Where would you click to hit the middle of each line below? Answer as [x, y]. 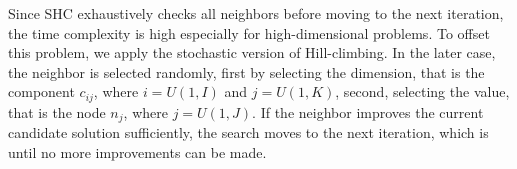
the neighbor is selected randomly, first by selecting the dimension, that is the [246, 71]
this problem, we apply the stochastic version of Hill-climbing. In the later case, [252, 52]
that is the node [57, 111]
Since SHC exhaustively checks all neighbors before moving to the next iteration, [256, 13]
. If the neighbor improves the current [368, 111]
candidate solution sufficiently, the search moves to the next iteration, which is [248, 132]
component [41, 91]
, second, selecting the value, [422, 91]
